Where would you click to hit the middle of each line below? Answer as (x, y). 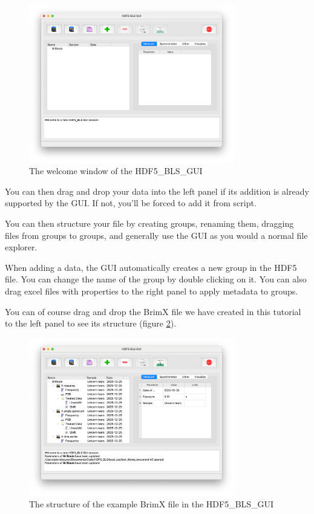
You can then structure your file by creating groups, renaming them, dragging (149, 223)
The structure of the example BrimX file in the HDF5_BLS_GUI (152, 504)
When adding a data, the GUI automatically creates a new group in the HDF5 (151, 267)
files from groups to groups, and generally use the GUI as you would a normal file (156, 235)
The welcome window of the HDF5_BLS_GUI (116, 171)
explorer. (21, 247)
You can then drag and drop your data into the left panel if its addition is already (157, 191)
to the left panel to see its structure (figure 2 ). (91, 323)
